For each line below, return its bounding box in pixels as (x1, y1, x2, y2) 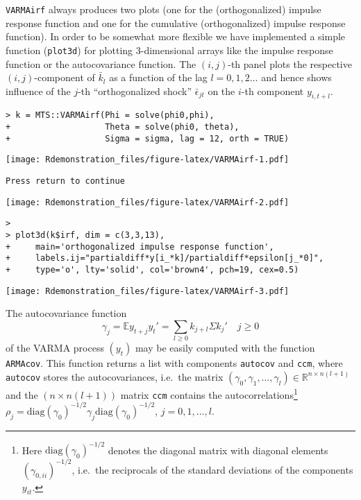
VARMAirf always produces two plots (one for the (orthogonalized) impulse (6, 2, 321, 16)
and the (6, 387, 38, 402)
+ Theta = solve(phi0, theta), (6, 122, 240, 132)
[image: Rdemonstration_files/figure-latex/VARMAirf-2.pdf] (6, 197, 289, 207)
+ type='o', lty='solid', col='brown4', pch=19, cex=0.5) (6, 265, 299, 275)
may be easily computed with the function (135, 340, 315, 355)
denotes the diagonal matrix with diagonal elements (108, 442, 328, 457)
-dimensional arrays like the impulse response (140, 42, 333, 57)
